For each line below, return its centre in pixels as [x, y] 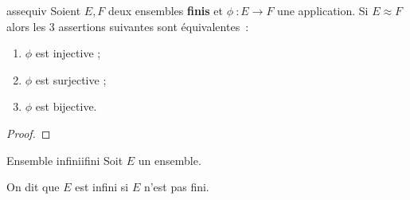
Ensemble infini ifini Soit [65, 160]
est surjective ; [71, 79]
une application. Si [323, 10]
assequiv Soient [44, 10]
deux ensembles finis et [166, 10]
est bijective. [66, 106]
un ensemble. [170, 160]
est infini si [102, 187]
